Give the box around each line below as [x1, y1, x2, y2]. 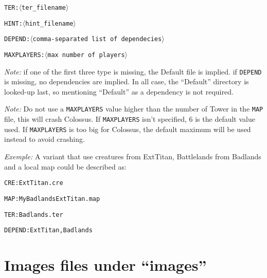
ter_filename [22, 4, 66, 11]
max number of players [47, 51, 125, 59]
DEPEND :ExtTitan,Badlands [4, 227, 93, 234]
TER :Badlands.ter [4, 211, 63, 218]
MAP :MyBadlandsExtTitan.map [4, 195, 100, 202]
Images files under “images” [4, 254, 207, 275]
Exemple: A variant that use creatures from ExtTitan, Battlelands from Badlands [4, 151, 261, 162]
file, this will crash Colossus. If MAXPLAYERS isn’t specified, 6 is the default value [4, 114, 255, 124]
